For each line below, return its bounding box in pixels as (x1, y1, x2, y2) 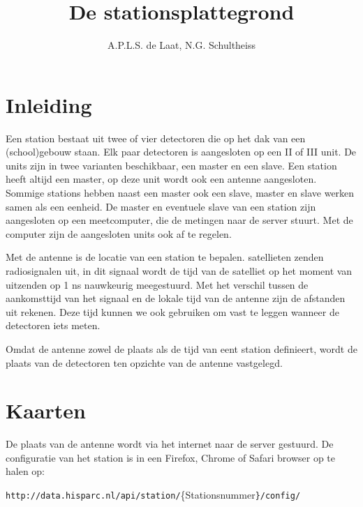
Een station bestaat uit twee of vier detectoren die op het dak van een (6, 130, 306, 145)
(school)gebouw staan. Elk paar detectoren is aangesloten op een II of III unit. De (6, 144, 357, 159)
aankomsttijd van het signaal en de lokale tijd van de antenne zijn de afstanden (6, 291, 346, 305)
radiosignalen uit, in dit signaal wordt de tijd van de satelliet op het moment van (6, 264, 353, 278)
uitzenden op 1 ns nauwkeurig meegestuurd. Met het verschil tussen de (6, 277, 309, 292)
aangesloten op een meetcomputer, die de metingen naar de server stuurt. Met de (6, 213, 353, 227)
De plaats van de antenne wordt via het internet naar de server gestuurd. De (6, 437, 334, 451)
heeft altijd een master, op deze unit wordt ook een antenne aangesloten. (6, 172, 317, 186)
